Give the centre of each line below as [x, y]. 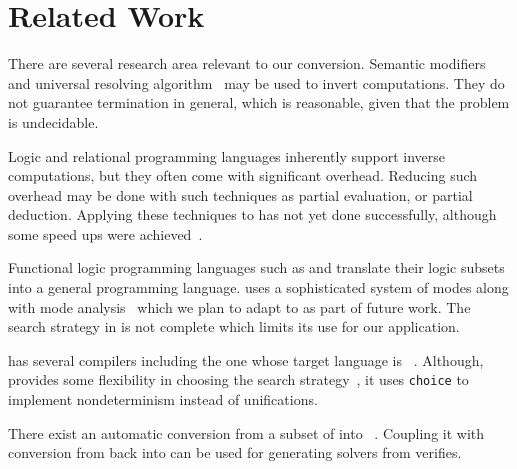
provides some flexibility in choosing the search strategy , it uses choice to [238, 379]
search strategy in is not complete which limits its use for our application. [234, 326]
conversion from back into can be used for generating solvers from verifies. [235, 452]
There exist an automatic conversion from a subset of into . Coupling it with [246, 432]
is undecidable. [53, 121]
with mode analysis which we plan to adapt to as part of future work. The [239, 306]
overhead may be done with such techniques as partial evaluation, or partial [240, 194]
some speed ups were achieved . [105, 233]
